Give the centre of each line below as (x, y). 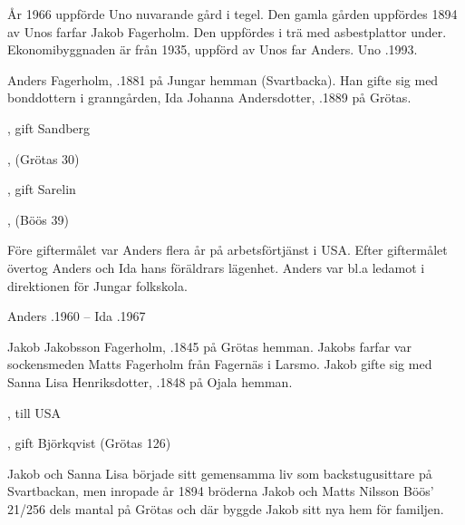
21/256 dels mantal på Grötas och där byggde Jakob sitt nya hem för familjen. (226, 508)
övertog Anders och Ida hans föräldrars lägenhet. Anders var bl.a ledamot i (216, 267)
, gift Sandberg (49, 127)
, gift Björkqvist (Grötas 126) (89, 443)
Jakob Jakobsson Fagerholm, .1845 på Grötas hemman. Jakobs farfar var (209, 346)
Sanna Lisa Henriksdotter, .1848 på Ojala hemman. (150, 381)
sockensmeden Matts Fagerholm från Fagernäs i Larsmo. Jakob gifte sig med (220, 364)
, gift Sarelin (42, 189)
